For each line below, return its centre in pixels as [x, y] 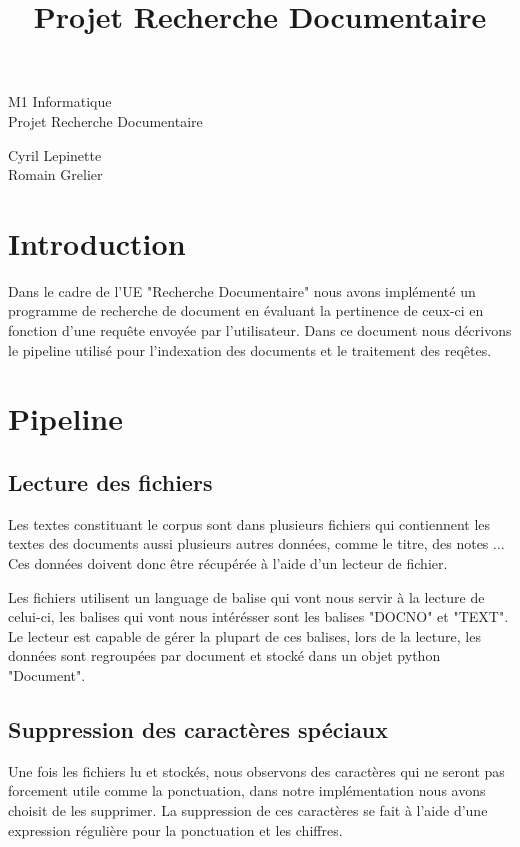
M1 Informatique [60, 101]
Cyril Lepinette [55, 154]
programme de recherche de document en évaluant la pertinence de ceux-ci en [246, 310]
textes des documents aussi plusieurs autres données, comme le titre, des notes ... [256, 543]
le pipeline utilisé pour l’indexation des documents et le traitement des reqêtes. [250, 349]
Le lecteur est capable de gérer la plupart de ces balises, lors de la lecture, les [244, 635]
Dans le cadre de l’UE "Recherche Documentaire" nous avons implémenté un [242, 290]
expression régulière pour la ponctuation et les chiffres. [175, 829]
